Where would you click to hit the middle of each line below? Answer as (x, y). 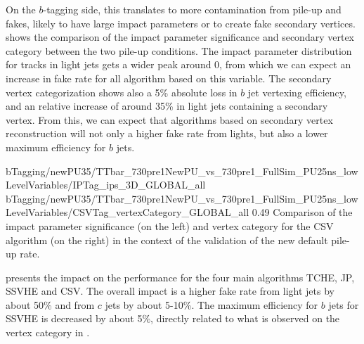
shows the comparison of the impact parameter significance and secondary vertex (180, 37)
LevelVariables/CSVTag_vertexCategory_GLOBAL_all (128, 212)
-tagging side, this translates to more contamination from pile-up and (192, 9)
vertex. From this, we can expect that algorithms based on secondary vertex (169, 119)
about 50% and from (50, 304)
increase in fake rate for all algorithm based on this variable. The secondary (169, 78)
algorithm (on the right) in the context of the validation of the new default (167, 240)
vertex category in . (48, 332)
